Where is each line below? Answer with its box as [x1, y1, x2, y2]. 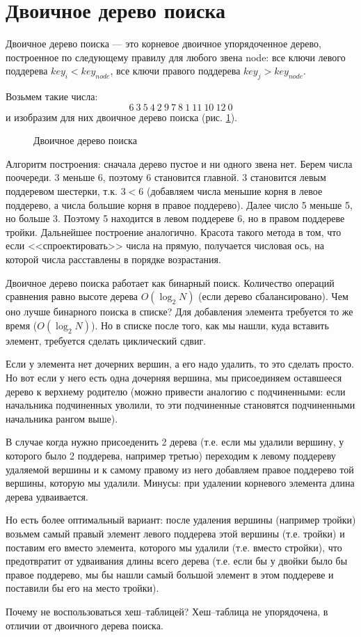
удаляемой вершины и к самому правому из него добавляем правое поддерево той [6, 462, 354, 476]
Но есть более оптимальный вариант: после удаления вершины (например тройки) [6, 512, 356, 527]
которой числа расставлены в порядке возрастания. [6, 252, 221, 267]
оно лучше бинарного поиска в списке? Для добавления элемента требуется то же [6, 304, 353, 319]
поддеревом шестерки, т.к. [6, 184, 118, 198]
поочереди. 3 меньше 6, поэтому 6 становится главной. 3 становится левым [6, 170, 326, 184]
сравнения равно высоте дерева [6, 289, 138, 304]
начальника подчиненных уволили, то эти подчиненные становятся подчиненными [6, 398, 355, 412]
